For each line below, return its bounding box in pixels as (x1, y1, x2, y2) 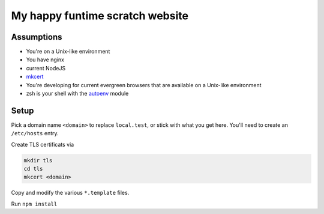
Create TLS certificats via (11, 141, 74, 148)
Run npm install (11, 200, 58, 207)
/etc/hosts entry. (11, 130, 59, 137)
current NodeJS (26, 64, 66, 72)
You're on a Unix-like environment (26, 48, 110, 55)
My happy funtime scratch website (11, 9, 189, 22)
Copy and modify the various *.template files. (11, 189, 130, 197)
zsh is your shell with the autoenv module (26, 90, 129, 97)
